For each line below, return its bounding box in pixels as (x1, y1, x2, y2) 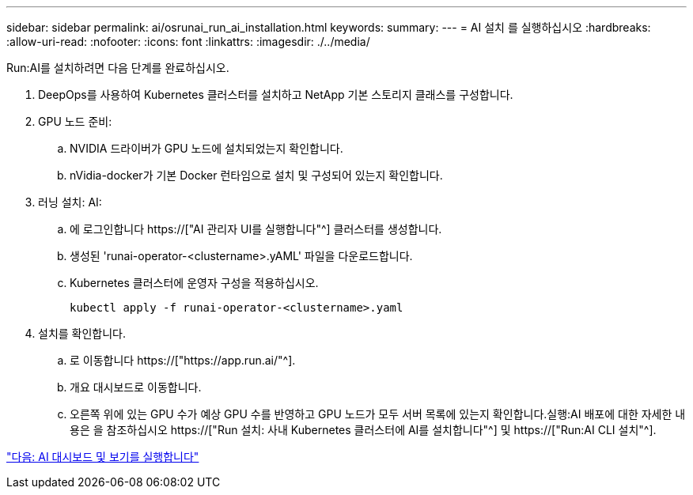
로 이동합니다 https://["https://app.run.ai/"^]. (70, 353, 296, 367)
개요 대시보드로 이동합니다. (70, 380, 202, 394)
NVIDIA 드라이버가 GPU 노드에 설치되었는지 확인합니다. (70, 142, 343, 155)
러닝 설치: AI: (38, 195, 102, 209)
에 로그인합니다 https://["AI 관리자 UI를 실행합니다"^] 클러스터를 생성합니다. (70, 222, 442, 236)
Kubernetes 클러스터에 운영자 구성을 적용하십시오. (70, 276, 319, 289)
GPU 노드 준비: (38, 115, 112, 128)
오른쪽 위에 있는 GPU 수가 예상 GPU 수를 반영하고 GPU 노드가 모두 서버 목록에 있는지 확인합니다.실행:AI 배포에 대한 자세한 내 (70, 407, 686, 421)
